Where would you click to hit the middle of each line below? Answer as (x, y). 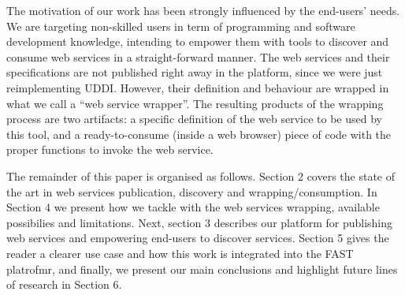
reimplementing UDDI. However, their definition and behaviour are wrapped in (198, 87)
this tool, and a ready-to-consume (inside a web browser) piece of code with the (199, 134)
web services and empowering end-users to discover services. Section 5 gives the (198, 238)
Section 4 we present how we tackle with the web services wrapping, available (193, 207)
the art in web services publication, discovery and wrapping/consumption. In (192, 191)
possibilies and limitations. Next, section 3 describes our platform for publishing (200, 222)
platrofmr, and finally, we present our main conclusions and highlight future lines (202, 269)
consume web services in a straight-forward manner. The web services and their (198, 56)
